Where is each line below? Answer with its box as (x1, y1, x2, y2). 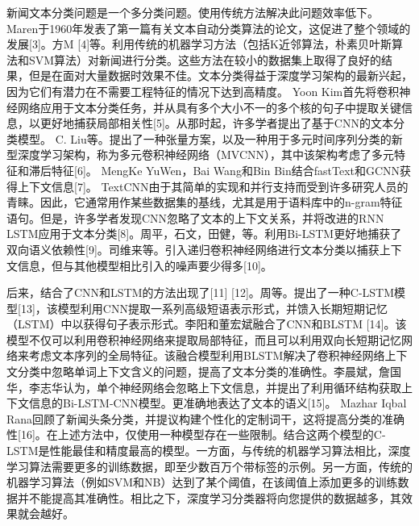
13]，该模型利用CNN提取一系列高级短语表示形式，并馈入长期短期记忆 (20, 299, 388, 316)
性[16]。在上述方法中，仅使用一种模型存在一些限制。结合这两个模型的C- (6, 426, 386, 443)
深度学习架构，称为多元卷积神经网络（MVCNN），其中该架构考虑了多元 (17, 146, 395, 163)
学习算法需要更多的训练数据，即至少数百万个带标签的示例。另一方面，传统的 (6, 457, 413, 474)
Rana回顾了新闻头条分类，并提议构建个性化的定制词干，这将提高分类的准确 (6, 410, 405, 427)
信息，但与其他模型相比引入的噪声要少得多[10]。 (17, 257, 272, 273)
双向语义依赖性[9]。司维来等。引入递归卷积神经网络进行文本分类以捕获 (6, 240, 380, 257)
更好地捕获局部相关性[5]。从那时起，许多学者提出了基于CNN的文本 (39, 115, 393, 131)
